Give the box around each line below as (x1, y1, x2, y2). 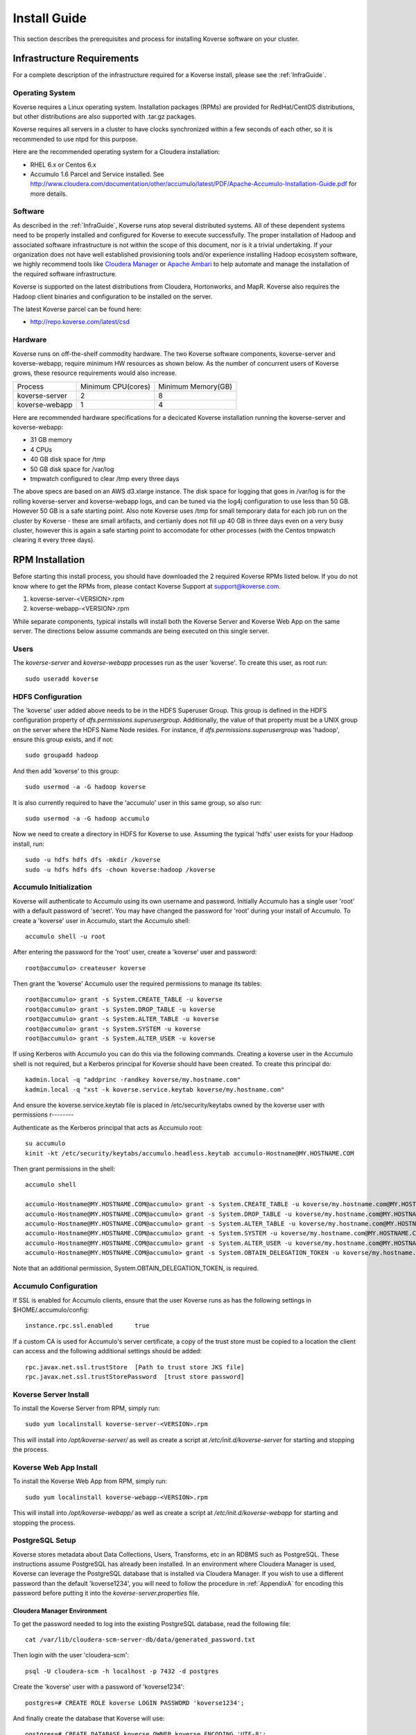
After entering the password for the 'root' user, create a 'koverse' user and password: (12, 948, 257, 956)
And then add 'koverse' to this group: (12, 767, 119, 775)
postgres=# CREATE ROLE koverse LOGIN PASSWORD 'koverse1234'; (25, 1699, 245, 1707)
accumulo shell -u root (25, 932, 106, 940)
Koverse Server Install (12, 1389, 89, 1399)
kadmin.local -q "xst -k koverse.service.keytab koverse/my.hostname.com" (25, 1085, 285, 1093)
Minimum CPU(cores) (80, 382, 150, 391)
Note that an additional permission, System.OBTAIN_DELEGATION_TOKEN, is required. (12, 1264, 259, 1273)
